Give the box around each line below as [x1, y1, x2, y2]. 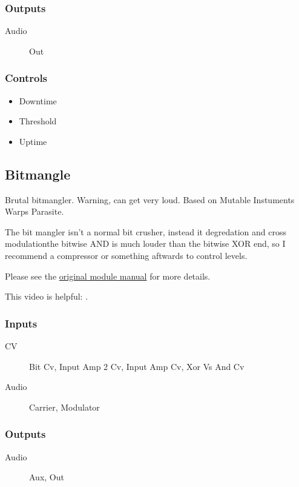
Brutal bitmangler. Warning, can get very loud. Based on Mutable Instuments [5, 193, 295, 206]
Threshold [19, 115, 57, 127]
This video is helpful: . [5, 290, 88, 303]
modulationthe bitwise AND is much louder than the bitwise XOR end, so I [5, 237, 286, 250]
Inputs [5, 315, 38, 331]
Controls [5, 70, 48, 86]
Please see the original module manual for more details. [5, 269, 211, 282]
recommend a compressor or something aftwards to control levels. [5, 249, 248, 261]
